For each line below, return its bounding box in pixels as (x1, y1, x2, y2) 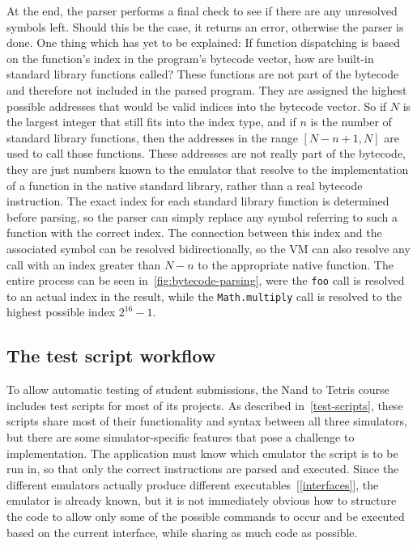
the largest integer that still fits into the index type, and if (6, 113, 296, 130)
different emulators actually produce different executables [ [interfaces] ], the (6, 476, 379, 493)
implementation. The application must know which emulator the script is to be (6, 444, 398, 461)
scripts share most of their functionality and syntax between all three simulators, (6, 413, 408, 430)
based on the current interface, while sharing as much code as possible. (6, 523, 358, 540)
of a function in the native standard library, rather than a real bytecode (6, 176, 363, 193)
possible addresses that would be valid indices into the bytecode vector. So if (6, 97, 387, 114)
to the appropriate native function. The (198, 256, 394, 273)
